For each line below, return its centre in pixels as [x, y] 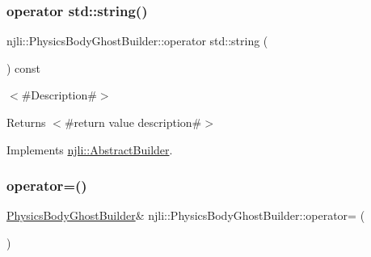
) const [24, 67]
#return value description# [133, 122]
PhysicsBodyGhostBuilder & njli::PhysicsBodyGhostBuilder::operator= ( [186, 215]
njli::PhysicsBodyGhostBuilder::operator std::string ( [137, 41]
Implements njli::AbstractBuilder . [90, 149]
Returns [26, 122]
